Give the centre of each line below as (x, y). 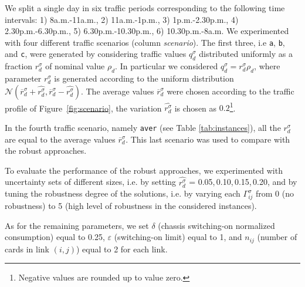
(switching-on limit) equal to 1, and (178, 237)
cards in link (27, 249)
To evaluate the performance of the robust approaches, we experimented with (144, 170)
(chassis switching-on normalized (216, 225)
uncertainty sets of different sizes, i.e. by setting (91, 182)
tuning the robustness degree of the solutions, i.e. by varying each (123, 193)
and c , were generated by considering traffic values (96, 54)
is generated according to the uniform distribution (144, 78)
